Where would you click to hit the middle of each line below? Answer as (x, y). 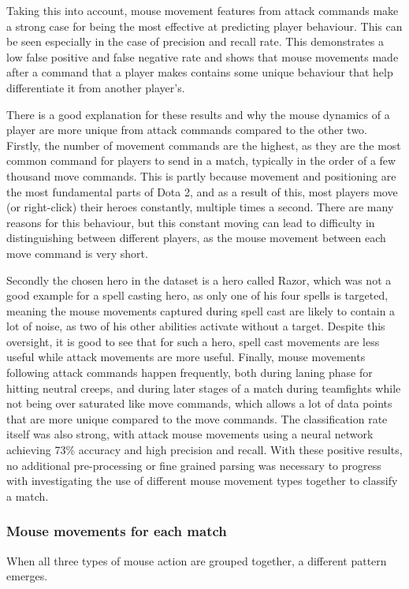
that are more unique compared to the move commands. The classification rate (197, 418)
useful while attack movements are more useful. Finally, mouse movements (186, 357)
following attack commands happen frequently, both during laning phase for (190, 373)
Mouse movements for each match (117, 531)
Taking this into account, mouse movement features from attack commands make (203, 10)
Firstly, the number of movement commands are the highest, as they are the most (204, 145)
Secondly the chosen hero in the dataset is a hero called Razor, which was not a (199, 280)
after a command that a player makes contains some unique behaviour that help (200, 72)
